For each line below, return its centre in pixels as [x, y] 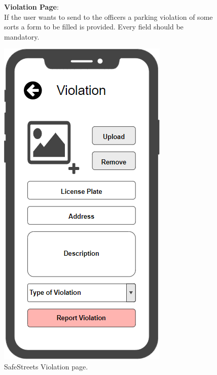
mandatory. [22, 36]
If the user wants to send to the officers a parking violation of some [108, 16]
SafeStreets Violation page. [46, 366]
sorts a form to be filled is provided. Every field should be [94, 27]
